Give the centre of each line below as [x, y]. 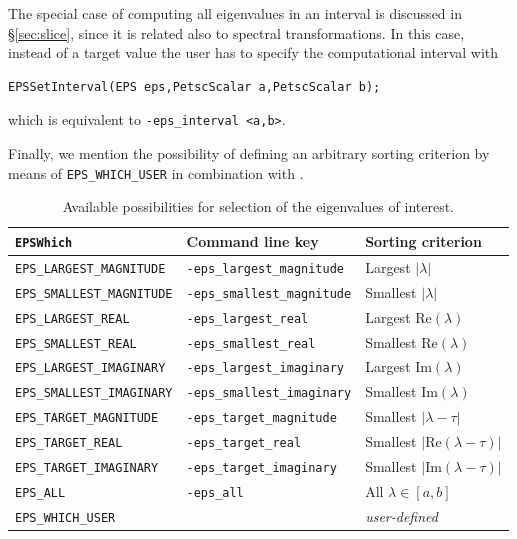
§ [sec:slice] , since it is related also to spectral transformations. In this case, [236, 32]
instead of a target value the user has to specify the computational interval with [253, 52]
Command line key [252, 240]
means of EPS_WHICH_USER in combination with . [156, 172]
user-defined [401, 515]
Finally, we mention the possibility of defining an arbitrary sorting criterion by [249, 153]
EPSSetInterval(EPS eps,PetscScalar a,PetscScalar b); [194, 86]
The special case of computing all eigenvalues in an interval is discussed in [235, 13]
